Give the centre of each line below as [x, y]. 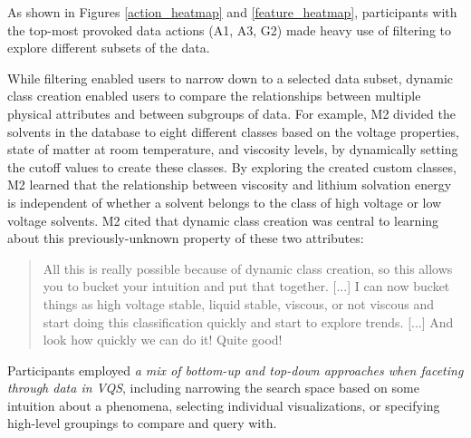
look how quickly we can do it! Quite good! [163, 340]
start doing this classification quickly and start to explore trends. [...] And [248, 321]
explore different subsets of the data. [109, 48]
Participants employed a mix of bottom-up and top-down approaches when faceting [235, 370]
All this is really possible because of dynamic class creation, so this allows [248, 268]
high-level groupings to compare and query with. [142, 423]
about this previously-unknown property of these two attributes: [186, 238]
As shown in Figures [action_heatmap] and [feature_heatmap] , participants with [232, 12]
